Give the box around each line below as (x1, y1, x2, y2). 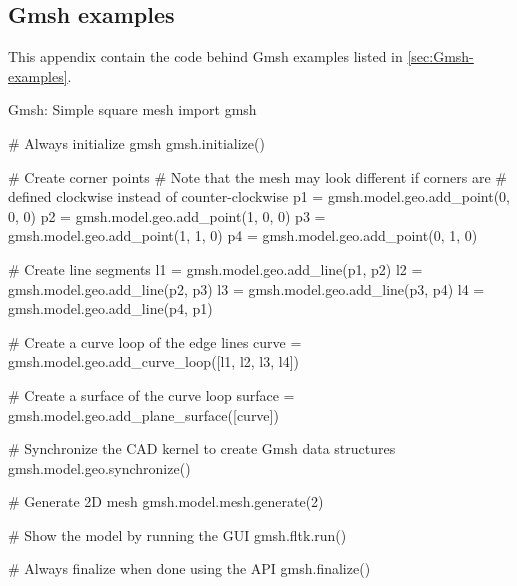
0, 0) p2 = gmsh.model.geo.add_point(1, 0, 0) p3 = (8, 205, 326, 226)
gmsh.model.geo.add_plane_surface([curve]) (8, 404, 279, 425)
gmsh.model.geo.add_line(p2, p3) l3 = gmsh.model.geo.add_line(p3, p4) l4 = (8, 278, 485, 299)
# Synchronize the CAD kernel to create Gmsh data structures (8, 438, 396, 459)
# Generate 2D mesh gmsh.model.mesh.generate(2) (8, 491, 324, 512)
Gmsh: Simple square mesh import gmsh (8, 99, 257, 120)
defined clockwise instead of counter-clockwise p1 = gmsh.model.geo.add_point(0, (8, 186, 511, 207)
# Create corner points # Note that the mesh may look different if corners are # (8, 166, 507, 187)
